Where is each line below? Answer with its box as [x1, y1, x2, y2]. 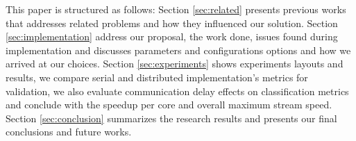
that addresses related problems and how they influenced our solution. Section [6, 15, 338, 30]
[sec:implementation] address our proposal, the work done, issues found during [6, 29, 338, 44]
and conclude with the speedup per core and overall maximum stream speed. [6, 97, 332, 112]
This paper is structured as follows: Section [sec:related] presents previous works [6, 2, 346, 16]
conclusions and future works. [6, 124, 132, 139]
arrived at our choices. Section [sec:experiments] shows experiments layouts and [6, 56, 344, 71]
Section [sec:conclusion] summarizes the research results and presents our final [6, 110, 337, 125]
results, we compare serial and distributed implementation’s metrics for [6, 69, 308, 84]
